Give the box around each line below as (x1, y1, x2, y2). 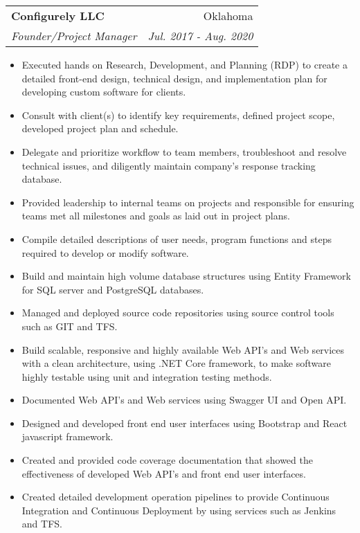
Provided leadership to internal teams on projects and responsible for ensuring (21, 195, 354, 209)
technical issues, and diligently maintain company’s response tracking (21, 158, 316, 172)
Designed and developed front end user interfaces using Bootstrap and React (21, 415, 348, 430)
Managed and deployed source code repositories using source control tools (21, 305, 334, 320)
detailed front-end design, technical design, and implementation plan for (21, 71, 327, 85)
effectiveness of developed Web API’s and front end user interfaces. (21, 466, 306, 480)
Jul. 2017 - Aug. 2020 (147, 28, 253, 44)
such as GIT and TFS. (21, 318, 118, 333)
